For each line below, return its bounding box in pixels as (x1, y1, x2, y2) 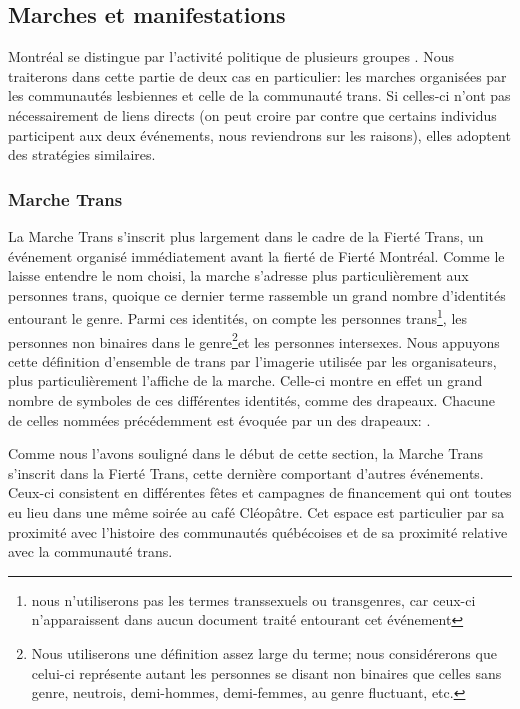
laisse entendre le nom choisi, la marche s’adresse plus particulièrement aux (8, 265, 469, 286)
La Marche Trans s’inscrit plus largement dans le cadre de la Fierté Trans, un (8, 225, 484, 246)
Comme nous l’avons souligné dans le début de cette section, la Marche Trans (8, 443, 483, 464)
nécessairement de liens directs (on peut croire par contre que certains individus (8, 104, 497, 125)
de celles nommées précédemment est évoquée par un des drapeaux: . (8, 409, 431, 430)
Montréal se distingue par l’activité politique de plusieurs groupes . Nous (8, 46, 454, 67)
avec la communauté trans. (8, 541, 173, 562)
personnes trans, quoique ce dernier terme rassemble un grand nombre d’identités (8, 284, 506, 305)
